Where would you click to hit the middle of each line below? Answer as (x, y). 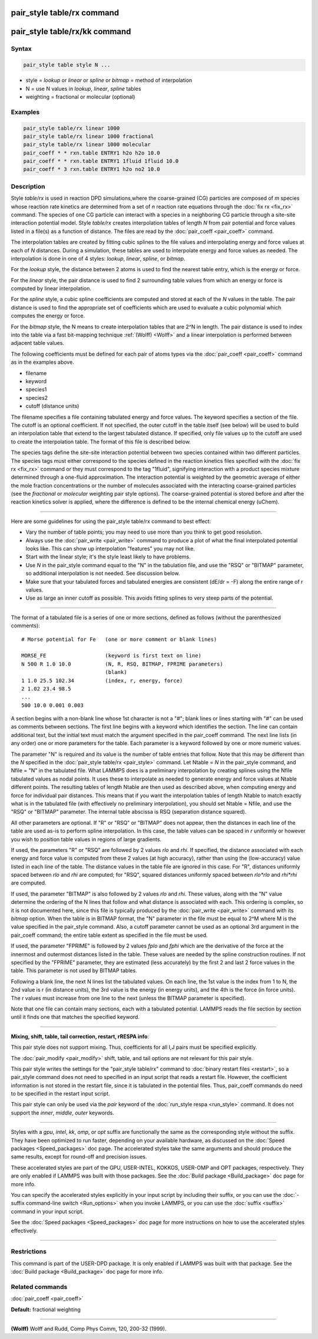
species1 (36, 390)
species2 (37, 397)
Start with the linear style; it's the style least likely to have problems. (108, 557)
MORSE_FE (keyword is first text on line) (111, 656)
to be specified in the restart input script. (60, 1094)
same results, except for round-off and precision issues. (79, 1157)
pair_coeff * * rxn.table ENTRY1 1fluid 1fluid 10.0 (101, 161)
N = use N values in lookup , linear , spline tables (83, 88)
